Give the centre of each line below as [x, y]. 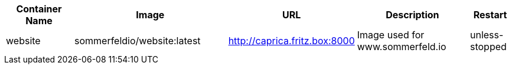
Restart [490, 15]
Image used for [391, 35]
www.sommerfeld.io [402, 47]
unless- [487, 35]
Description [412, 15]
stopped [488, 47]
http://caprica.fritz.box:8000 [291, 41]
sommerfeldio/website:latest [137, 41]
